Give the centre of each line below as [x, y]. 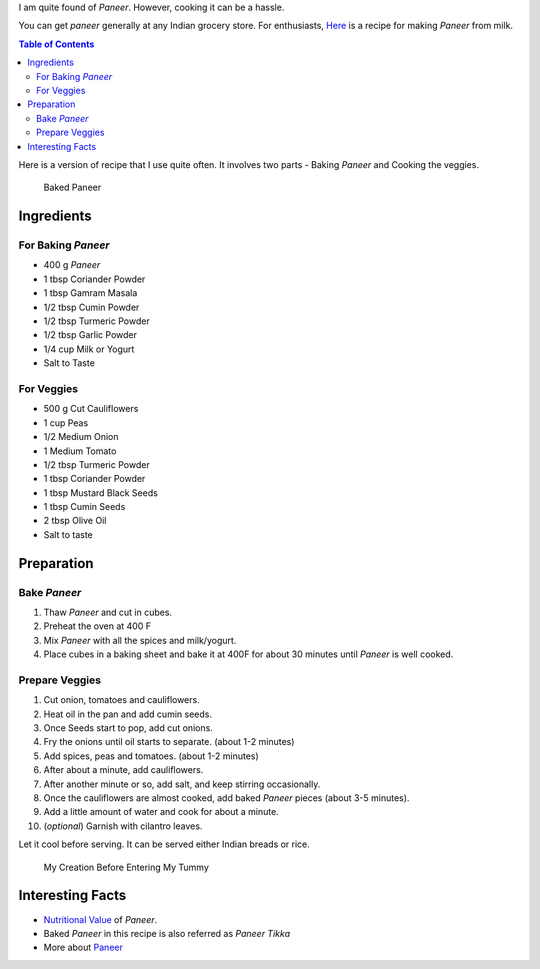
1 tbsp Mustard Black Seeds [101, 492]
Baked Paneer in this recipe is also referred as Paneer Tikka [166, 933]
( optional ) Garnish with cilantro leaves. [123, 826]
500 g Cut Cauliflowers [91, 409]
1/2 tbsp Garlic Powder [90, 335]
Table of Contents [56, 44]
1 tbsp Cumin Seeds [84, 507]
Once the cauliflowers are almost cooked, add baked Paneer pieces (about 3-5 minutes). [226, 798]
